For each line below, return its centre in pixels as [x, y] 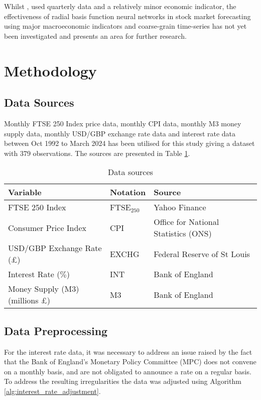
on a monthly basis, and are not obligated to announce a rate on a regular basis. [128, 371]
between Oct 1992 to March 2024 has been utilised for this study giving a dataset [129, 143]
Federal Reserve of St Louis [202, 254]
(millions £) [29, 300]
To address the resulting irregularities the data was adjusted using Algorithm [123, 381]
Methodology [50, 70]
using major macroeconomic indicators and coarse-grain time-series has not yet [125, 26]
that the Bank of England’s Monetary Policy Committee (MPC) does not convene [130, 362]
